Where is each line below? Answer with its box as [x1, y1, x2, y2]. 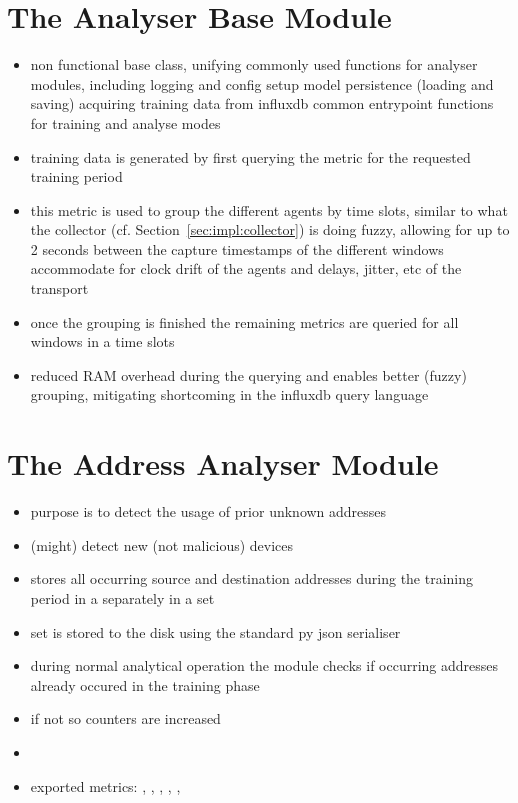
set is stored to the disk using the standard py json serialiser [30, 621, 401, 642]
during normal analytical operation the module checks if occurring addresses [30, 655, 499, 676]
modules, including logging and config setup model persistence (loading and [30, 73, 494, 94]
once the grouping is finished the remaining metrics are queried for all [30, 311, 459, 332]
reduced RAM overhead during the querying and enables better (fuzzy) [30, 364, 467, 385]
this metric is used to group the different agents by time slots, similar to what [30, 199, 508, 220]
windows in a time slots [30, 331, 175, 352]
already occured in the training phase [30, 674, 260, 695]
